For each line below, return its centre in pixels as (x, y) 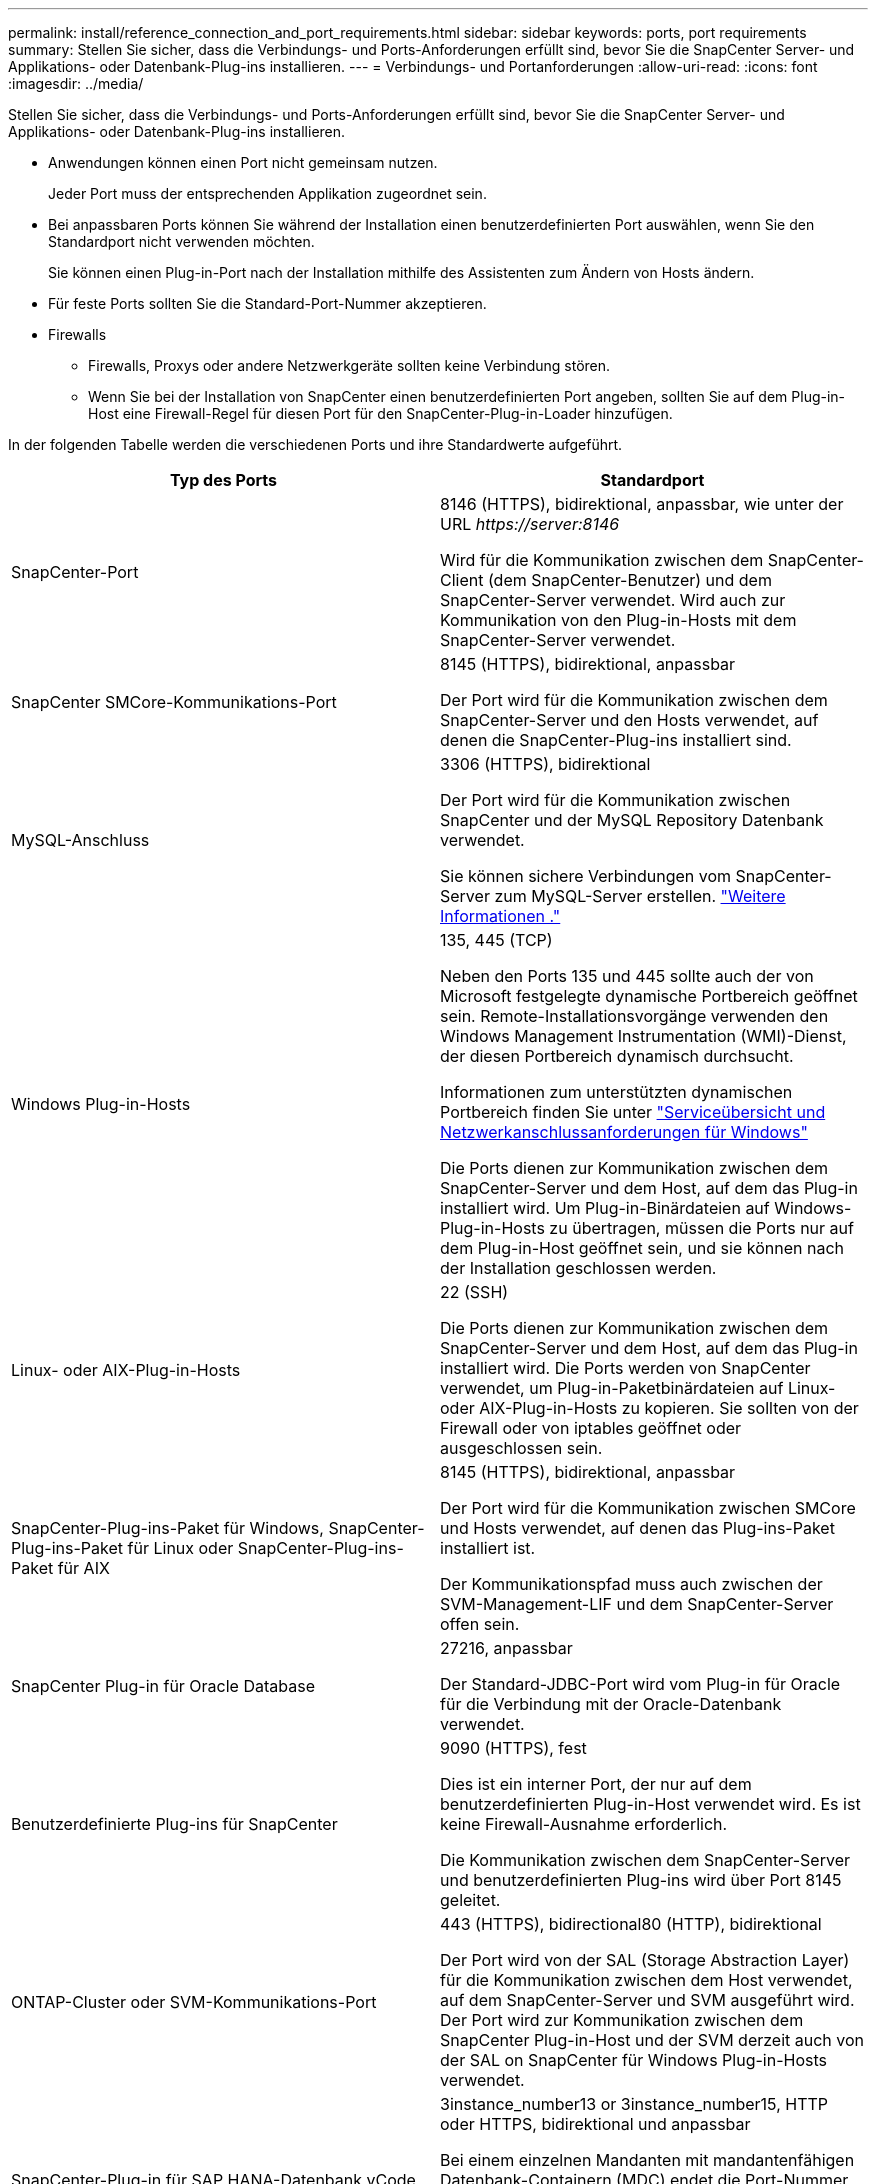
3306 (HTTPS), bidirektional (545, 764)
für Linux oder (180, 1548)
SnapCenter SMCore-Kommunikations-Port (174, 702)
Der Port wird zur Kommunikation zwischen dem (622, 2020)
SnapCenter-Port (75, 572)
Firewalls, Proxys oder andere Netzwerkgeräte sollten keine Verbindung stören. (349, 365)
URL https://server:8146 (530, 524)
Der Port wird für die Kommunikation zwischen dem (634, 700)
